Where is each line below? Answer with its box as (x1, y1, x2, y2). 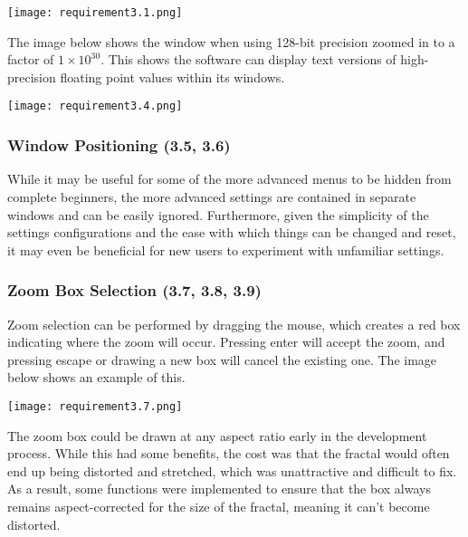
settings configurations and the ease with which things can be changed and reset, (7, 223, 456, 242)
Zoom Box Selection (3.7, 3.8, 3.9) (7, 279, 262, 302)
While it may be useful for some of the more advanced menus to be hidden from (7, 169, 452, 188)
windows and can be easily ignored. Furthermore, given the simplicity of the (7, 205, 429, 224)
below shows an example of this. (7, 368, 186, 387)
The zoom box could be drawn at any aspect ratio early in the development (7, 426, 427, 445)
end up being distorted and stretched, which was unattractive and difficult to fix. (7, 461, 457, 480)
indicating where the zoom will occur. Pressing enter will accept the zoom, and (7, 332, 445, 351)
